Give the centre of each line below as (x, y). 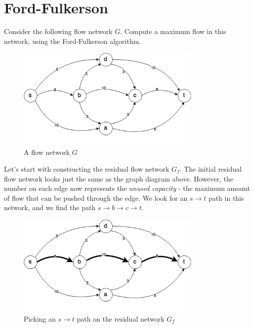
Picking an (40, 319)
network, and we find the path (50, 207)
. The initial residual (211, 168)
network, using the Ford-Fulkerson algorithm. (73, 41)
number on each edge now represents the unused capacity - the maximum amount (127, 188)
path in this (226, 198)
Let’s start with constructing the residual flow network (87, 168)
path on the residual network (121, 319)
